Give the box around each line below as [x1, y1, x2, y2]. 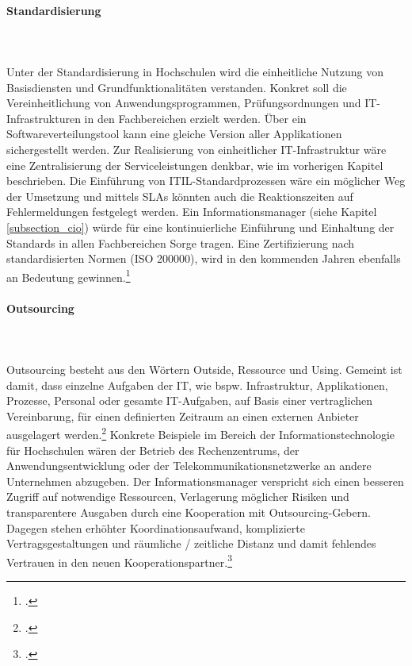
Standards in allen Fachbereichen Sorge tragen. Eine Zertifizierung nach [6, 234, 355, 251]
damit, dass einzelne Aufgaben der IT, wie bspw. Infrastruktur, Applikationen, [6, 376, 388, 393]
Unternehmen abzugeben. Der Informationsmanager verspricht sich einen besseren [6, 472, 404, 489]
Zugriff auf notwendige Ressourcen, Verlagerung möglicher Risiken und [6, 488, 349, 505]
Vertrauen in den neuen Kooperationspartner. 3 [6, 551, 233, 570]
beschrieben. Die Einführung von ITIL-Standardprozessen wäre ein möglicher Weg [6, 172, 406, 189]
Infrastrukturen [6, 110, 81, 126]
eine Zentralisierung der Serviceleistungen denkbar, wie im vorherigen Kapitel [6, 156, 383, 173]
